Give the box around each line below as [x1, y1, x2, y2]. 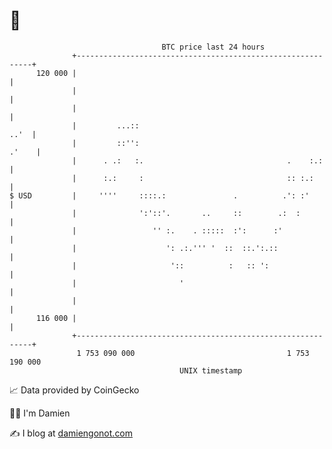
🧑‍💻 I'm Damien [9, 407, 71, 419]
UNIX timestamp [179, 365, 243, 376]
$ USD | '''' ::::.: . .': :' [9, 190, 310, 201]
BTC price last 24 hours [161, 42, 266, 52]
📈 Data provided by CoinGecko [9, 384, 140, 396]
